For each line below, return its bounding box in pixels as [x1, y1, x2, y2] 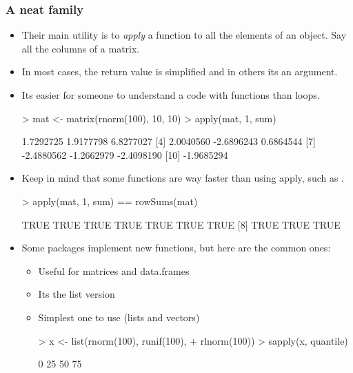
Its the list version [38, 287, 115, 301]
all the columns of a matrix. [21, 41, 140, 55]
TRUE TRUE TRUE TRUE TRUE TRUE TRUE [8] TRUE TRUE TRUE [21, 217, 341, 231]
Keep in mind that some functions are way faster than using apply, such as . [21, 171, 345, 185]
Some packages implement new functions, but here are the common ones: [21, 240, 331, 255]
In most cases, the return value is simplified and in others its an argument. [21, 64, 338, 79]
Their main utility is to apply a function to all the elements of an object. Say [21, 28, 347, 42]
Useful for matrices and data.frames [38, 263, 190, 278]
